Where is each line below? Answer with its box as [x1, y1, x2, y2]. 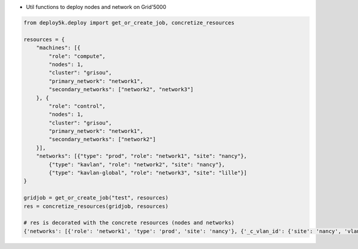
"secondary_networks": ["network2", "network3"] [48, 86, 194, 93]
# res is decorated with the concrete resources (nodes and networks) [23, 219, 235, 226]
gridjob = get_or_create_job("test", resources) [23, 194, 169, 201]
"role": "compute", [48, 52, 106, 60]
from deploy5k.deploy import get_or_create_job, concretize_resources [23, 19, 235, 26]
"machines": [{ [36, 45, 81, 51]
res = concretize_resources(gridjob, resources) [23, 203, 169, 210]
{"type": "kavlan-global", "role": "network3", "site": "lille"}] [48, 170, 248, 176]
